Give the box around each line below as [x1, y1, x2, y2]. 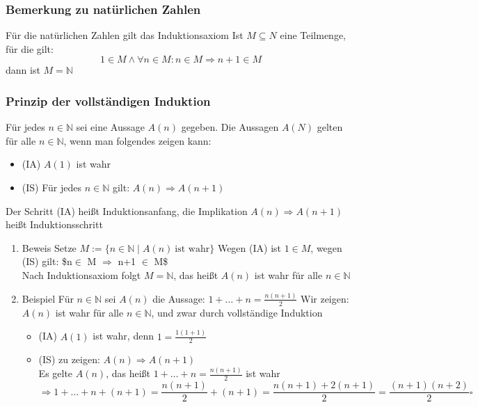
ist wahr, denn [93, 328, 154, 343]
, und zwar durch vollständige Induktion [151, 305, 323, 319]
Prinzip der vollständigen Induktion [6, 92, 211, 109]
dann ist [6, 63, 40, 77]
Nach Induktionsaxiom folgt [22, 267, 141, 282]
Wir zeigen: [301, 291, 349, 305]
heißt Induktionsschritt [6, 217, 103, 232]
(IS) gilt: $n [22, 254, 72, 269]
